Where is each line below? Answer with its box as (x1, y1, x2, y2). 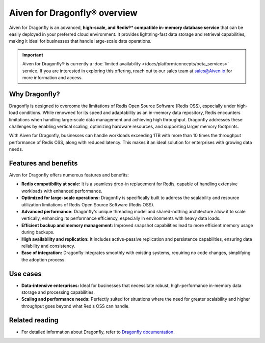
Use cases (9, 269, 42, 278)
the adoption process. (21, 257, 66, 262)
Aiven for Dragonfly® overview (9, 7, 138, 18)
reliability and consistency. (21, 243, 76, 249)
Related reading (9, 316, 59, 324)
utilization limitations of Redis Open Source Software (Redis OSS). (21, 201, 155, 207)
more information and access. (22, 74, 83, 81)
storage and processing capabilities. (21, 289, 95, 295)
